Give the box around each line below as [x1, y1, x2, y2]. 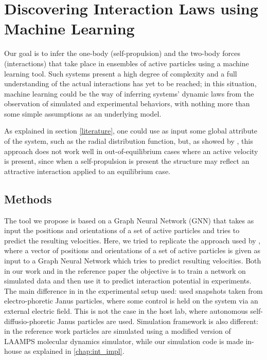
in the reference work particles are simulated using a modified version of [4, 326, 231, 336]
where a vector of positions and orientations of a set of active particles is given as [4, 245, 261, 256]
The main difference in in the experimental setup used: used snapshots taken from [4, 285, 263, 296]
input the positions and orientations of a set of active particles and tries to [4, 225, 240, 236]
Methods [4, 191, 52, 206]
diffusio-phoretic [4, 315, 55, 326]
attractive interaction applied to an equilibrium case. [4, 165, 170, 176]
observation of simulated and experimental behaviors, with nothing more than [4, 98, 250, 109]
